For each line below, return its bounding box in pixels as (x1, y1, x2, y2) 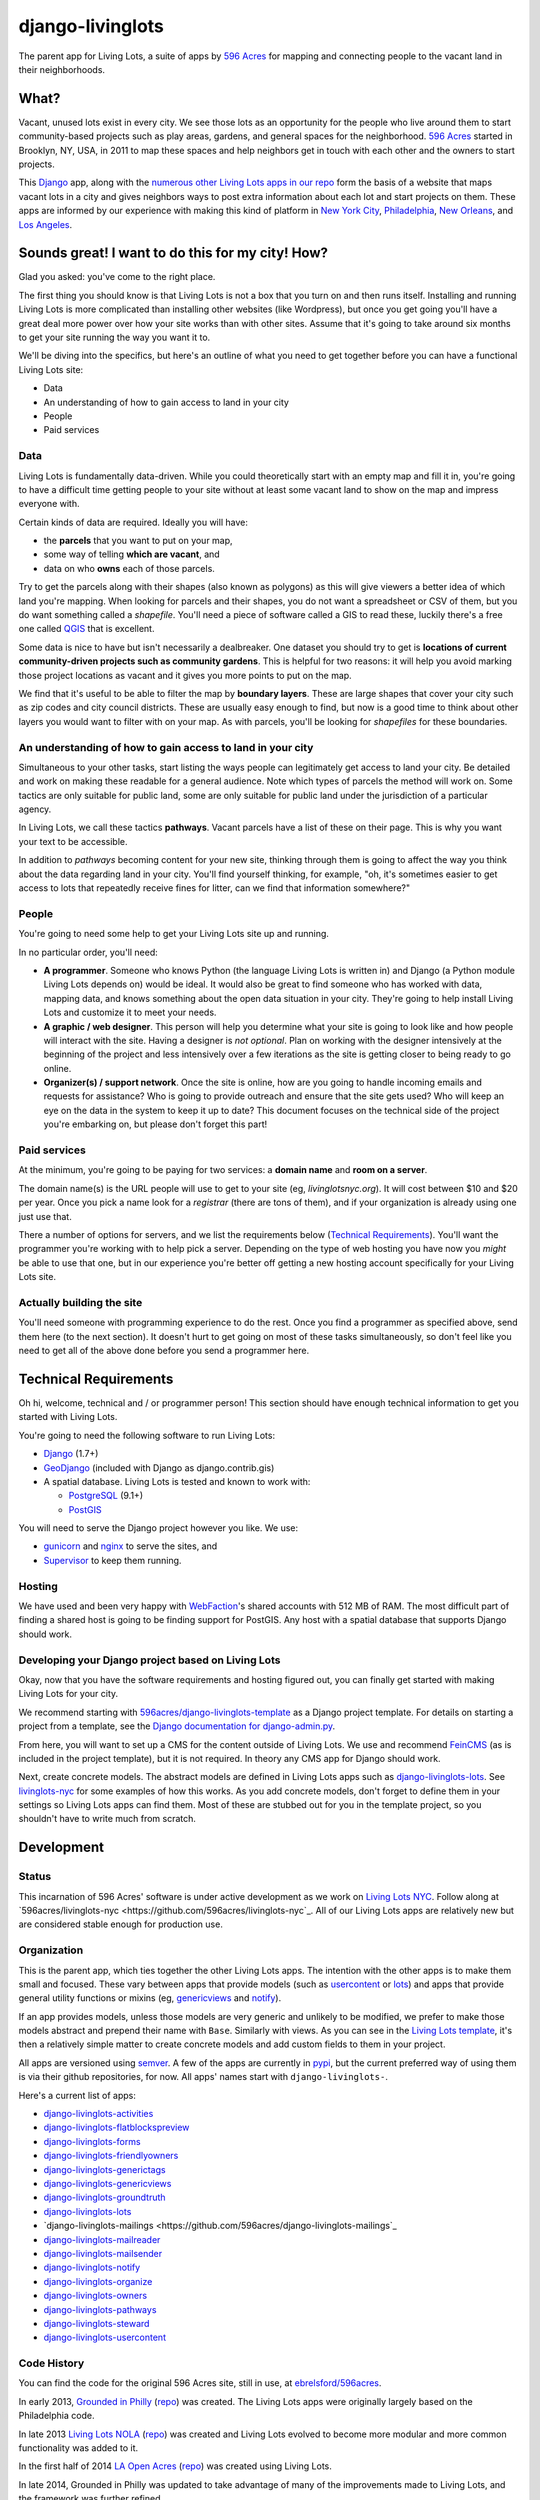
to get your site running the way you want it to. (18, 331, 211, 344)
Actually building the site (18, 1295, 143, 1309)
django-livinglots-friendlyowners (43, 2150, 179, 2162)
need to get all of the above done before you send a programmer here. (18, 1345, 310, 1357)
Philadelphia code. (18, 2410, 95, 2422)
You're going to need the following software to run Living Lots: (18, 1429, 275, 1441)
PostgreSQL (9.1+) (68, 1490, 144, 1502)
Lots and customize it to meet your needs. (43, 1006, 217, 1019)
